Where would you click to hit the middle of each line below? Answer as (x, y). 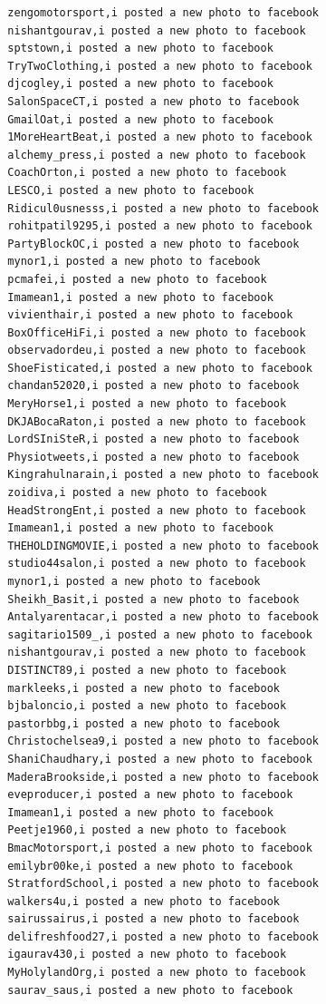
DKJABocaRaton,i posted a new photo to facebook (157, 421)
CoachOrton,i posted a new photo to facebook (147, 173)
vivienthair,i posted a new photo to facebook (150, 315)
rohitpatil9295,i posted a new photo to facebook (160, 226)
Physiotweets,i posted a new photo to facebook (153, 457)
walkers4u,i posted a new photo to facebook (144, 901)
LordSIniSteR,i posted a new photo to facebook (153, 439)
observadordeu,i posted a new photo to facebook (157, 351)
